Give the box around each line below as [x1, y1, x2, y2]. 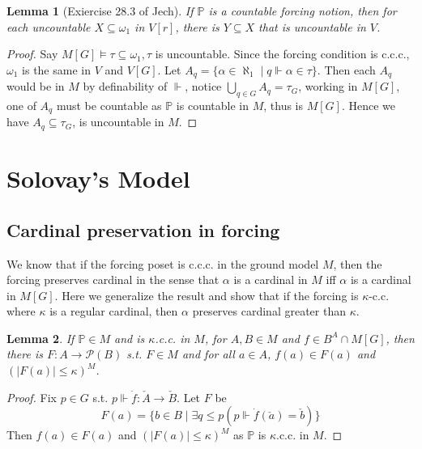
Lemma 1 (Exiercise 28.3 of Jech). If [6, 2, 194, 19]
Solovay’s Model [6, 162, 190, 195]
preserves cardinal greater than [192, 303, 346, 320]
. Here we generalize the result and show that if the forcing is [54, 286, 359, 303]
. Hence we [341, 97, 396, 114]
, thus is [263, 97, 304, 114]
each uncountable [6, 18, 91, 35]
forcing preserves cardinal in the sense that [6, 271, 220, 288]
